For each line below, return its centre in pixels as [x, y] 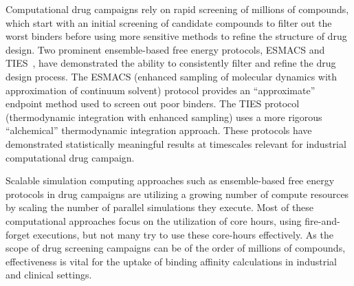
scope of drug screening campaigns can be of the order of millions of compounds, [176, 248]
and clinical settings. [49, 275]
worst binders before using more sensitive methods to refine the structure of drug [176, 36]
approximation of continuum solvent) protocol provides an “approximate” [161, 90]
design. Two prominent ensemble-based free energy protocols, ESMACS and [165, 49]
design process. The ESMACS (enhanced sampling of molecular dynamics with [172, 76]
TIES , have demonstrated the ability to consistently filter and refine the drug [171, 63]
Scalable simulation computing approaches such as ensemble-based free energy [170, 180]
